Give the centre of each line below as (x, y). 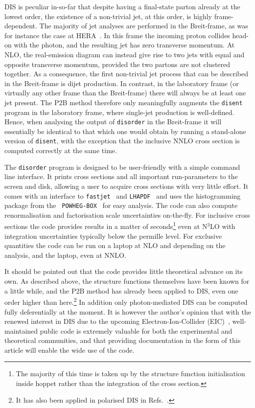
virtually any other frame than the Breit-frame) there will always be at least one (125, 93)
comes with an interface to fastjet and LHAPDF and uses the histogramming (123, 195)
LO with (223, 226)
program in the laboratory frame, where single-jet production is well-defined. (119, 112)
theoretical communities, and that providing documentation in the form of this (123, 340)
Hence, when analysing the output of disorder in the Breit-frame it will (113, 122)
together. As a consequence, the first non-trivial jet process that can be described (127, 74)
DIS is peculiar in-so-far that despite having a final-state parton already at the (122, 6)
